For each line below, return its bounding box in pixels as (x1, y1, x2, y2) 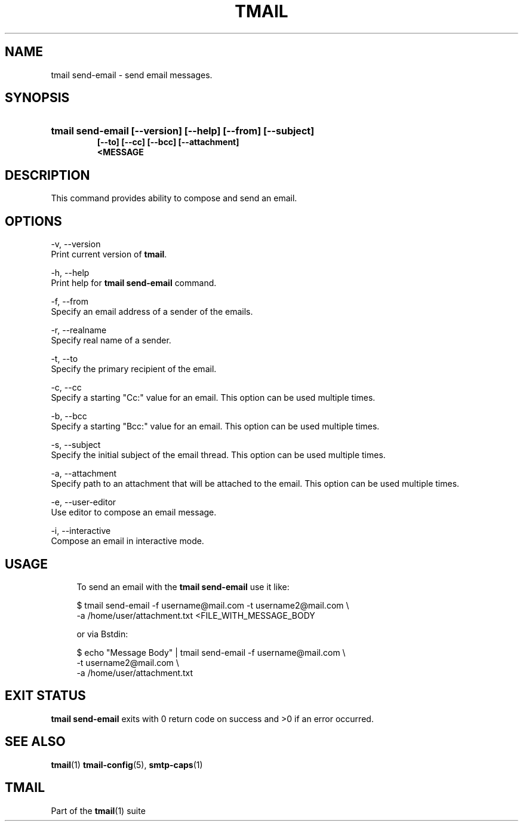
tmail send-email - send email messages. (51, 69, 213, 80)
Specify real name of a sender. (51, 335, 171, 346)
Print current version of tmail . (51, 249, 167, 260)
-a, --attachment (51, 468, 117, 479)
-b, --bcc (51, 411, 87, 422)
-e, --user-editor (51, 497, 116, 508)
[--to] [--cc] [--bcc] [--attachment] (97, 137, 239, 148)
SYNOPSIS (5, 90, 70, 106)
